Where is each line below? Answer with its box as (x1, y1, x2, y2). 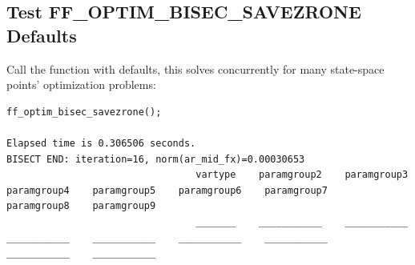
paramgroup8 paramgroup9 (6, 200, 156, 212)
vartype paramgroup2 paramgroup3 (195, 169, 409, 181)
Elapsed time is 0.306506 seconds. (6, 137, 196, 149)
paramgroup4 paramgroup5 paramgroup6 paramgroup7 (6, 184, 328, 196)
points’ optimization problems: (6, 76, 156, 93)
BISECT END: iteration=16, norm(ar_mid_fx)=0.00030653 (6, 153, 305, 165)
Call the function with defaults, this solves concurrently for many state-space (6, 60, 385, 77)
